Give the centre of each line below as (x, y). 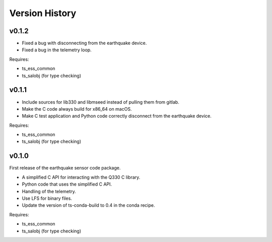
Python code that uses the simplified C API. (67, 184)
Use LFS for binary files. (47, 198)
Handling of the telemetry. (49, 191)
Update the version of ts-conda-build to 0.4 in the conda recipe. (89, 205)
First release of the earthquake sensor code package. (65, 168)
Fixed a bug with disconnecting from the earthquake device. (84, 43)
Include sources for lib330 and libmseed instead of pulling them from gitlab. (101, 102)
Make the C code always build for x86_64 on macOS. (77, 109)
